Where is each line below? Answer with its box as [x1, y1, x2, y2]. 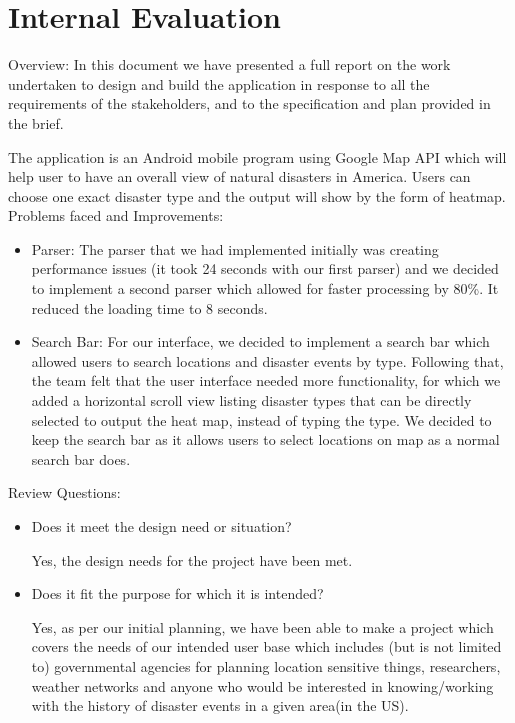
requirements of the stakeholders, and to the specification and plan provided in [8, 93, 491, 114]
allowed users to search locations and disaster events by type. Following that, [31, 350, 504, 371]
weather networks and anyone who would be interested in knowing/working [31, 675, 494, 696]
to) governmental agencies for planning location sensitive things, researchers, [31, 655, 501, 676]
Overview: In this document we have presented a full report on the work [8, 54, 451, 75]
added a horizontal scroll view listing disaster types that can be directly [31, 390, 472, 411]
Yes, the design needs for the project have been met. [31, 549, 353, 570]
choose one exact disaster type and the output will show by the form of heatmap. [8, 185, 506, 206]
